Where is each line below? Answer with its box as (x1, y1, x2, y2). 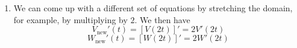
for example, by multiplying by (13, 13, 128, 25)
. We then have (134, 13, 190, 25)
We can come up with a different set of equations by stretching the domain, (13, 2, 293, 14)
